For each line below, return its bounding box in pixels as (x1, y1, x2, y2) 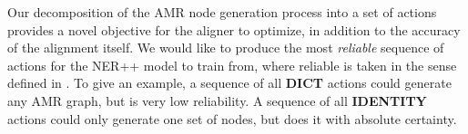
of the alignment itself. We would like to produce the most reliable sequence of (7, 38, 444, 57)
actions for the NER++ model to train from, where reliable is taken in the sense (7, 55, 457, 74)
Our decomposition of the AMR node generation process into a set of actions (7, 3, 437, 21)
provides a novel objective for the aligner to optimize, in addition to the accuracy (7, 20, 461, 39)
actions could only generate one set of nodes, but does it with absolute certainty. (7, 109, 457, 128)
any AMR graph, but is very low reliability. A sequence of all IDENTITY (7, 91, 427, 110)
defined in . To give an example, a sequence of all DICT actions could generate (7, 73, 452, 92)
